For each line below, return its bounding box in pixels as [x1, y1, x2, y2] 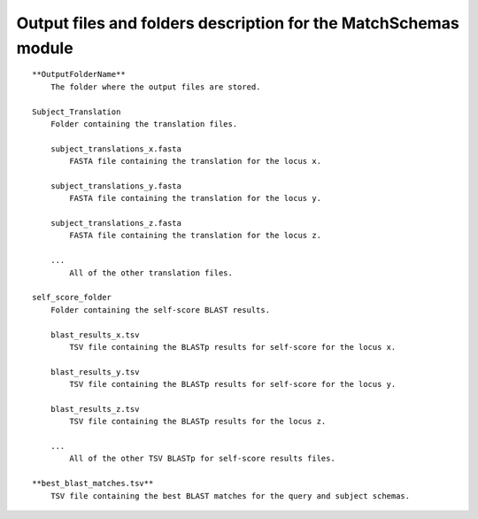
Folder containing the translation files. [50, 119, 238, 128]
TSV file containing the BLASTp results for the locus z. [69, 416, 327, 427]
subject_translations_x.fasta [50, 143, 181, 154]
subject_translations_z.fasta [50, 218, 181, 229]
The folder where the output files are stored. [50, 81, 261, 92]
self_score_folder [32, 292, 112, 303]
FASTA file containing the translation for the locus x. [69, 156, 322, 167]
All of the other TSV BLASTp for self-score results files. [69, 453, 335, 464]
